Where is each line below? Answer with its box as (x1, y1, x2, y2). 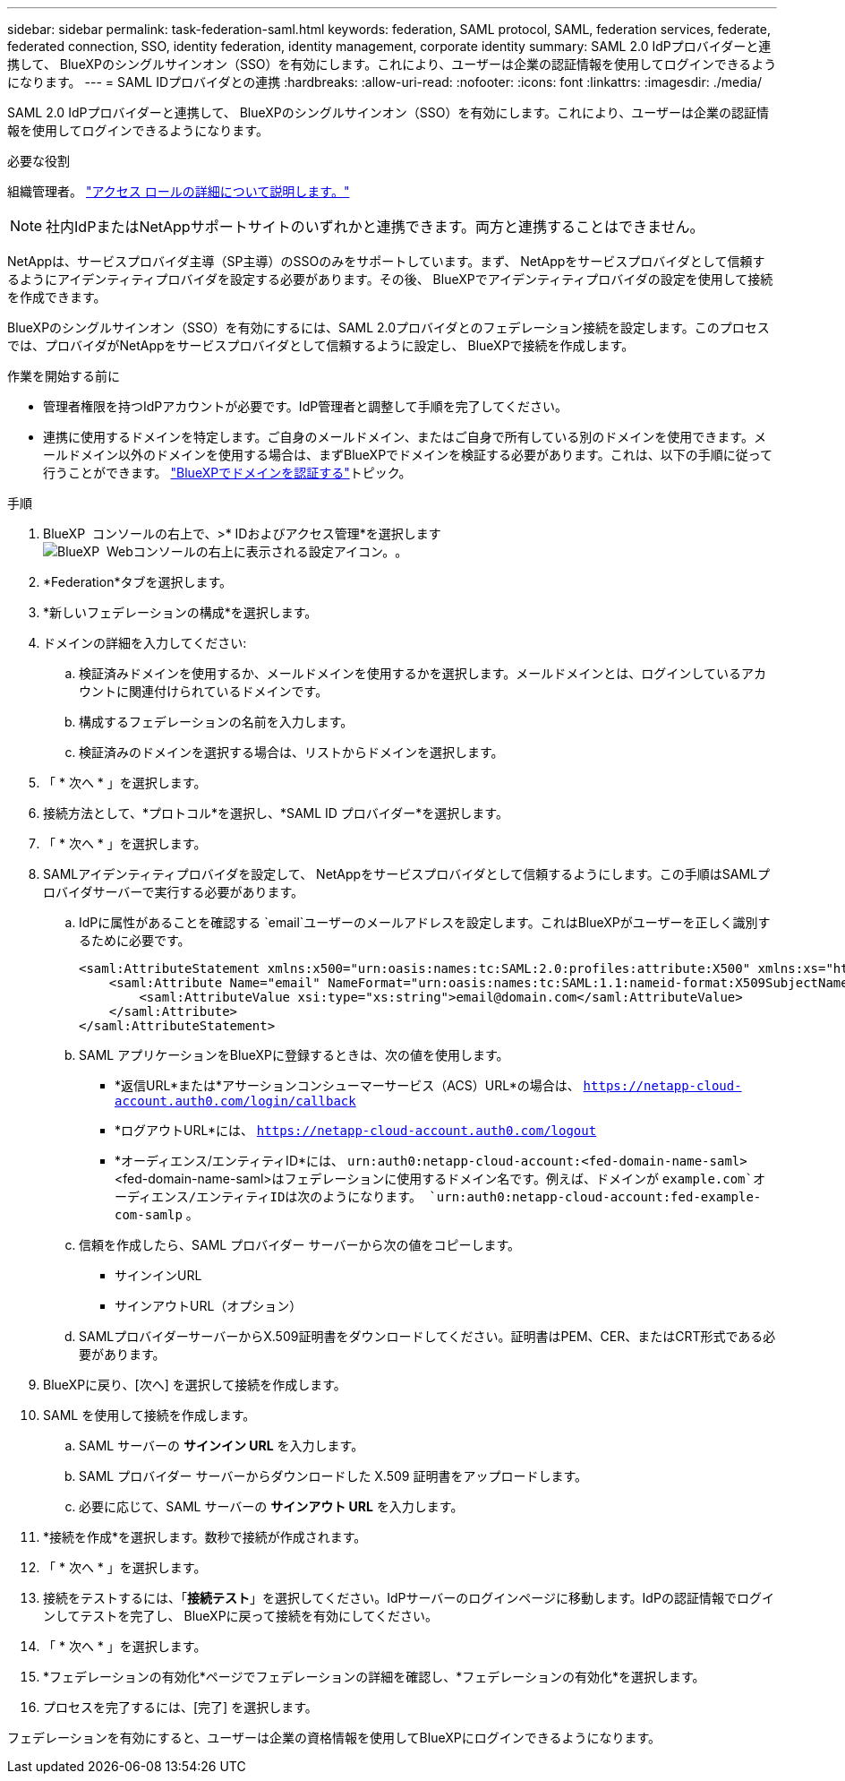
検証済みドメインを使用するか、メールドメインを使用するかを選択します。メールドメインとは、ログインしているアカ (79, 666, 766, 681)
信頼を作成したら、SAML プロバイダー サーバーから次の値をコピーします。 (79, 1237, 520, 1252)
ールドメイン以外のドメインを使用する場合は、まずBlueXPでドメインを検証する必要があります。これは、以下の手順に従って (43, 447, 772, 462)
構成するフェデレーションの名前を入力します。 (79, 714, 354, 729)
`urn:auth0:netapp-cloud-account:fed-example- (429, 1190, 762, 1204)
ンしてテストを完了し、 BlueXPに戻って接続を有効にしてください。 (43, 1608, 439, 1623)
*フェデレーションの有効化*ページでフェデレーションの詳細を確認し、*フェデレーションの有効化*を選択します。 (43, 1669, 705, 1684)
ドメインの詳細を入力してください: (43, 635, 247, 650)
